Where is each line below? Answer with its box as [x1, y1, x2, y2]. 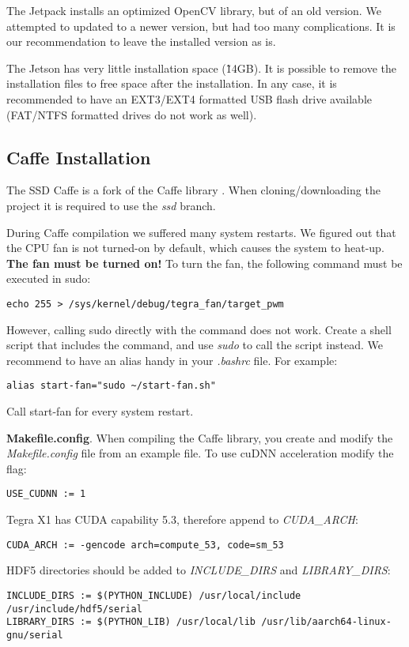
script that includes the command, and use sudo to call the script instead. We [6, 337, 384, 353]
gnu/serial [6, 629, 63, 641]
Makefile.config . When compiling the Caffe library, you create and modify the [6, 429, 393, 446]
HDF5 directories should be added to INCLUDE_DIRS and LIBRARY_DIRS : [6, 562, 391, 578]
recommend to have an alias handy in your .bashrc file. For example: [6, 352, 338, 368]
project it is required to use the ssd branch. [6, 197, 216, 213]
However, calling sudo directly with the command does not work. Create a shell [6, 321, 392, 337]
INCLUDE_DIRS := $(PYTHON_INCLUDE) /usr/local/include [6, 589, 301, 601]
